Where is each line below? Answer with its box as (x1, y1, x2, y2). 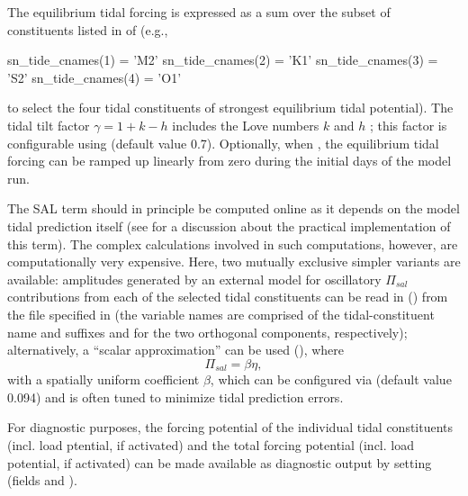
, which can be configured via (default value (210, 370, 452, 389)
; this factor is (369, 115, 447, 134)
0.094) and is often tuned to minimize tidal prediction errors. (7, 387, 344, 406)
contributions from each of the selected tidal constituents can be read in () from (7, 287, 448, 306)
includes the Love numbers (172, 115, 319, 134)
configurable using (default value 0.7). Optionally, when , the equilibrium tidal (7, 133, 439, 152)
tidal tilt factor (7, 115, 90, 134)
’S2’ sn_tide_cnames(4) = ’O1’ (7, 68, 182, 86)
